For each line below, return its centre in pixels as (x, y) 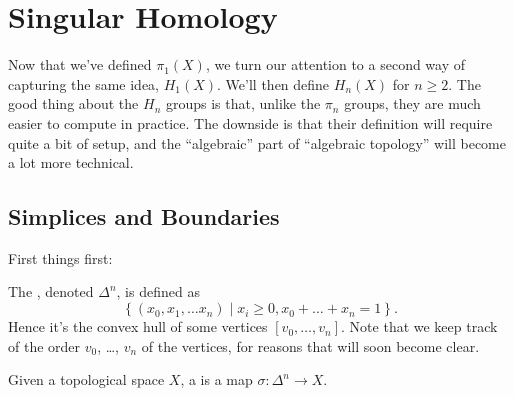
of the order (44, 345)
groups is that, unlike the (243, 103)
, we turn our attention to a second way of (335, 64)
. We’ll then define (273, 83)
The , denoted (51, 291)
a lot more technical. (71, 162)
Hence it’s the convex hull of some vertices (138, 326)
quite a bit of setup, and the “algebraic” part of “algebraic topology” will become (257, 142)
